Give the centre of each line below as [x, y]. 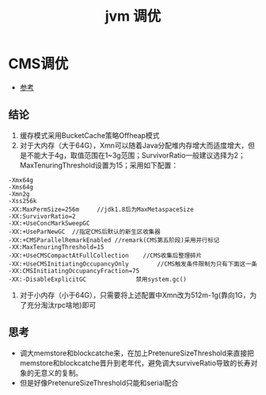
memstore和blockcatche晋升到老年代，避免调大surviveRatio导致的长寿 [135, 362]
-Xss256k [23, 201]
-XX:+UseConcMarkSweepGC [49, 223]
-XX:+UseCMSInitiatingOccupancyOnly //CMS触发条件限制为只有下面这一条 [133, 264]
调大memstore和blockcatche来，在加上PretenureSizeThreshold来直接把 [137, 353]
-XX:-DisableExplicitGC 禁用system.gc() [98, 279]
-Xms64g [21, 187]
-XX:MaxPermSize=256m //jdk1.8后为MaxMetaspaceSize [101, 209]
